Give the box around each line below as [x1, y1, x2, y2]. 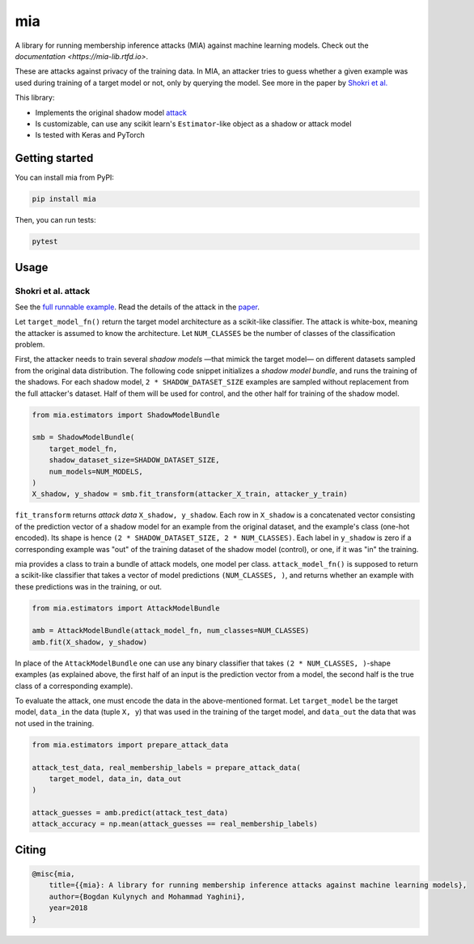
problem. [15, 340, 45, 350]
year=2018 [49, 904, 88, 912]
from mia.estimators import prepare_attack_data [32, 740, 229, 749]
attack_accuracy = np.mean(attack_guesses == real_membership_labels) [32, 819, 319, 829]
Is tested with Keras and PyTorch [35, 130, 145, 140]
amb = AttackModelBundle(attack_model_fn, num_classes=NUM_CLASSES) [32, 626, 310, 636]
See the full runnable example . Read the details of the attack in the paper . [15, 302, 260, 312]
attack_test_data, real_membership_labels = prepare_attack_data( [32, 763, 301, 772]
